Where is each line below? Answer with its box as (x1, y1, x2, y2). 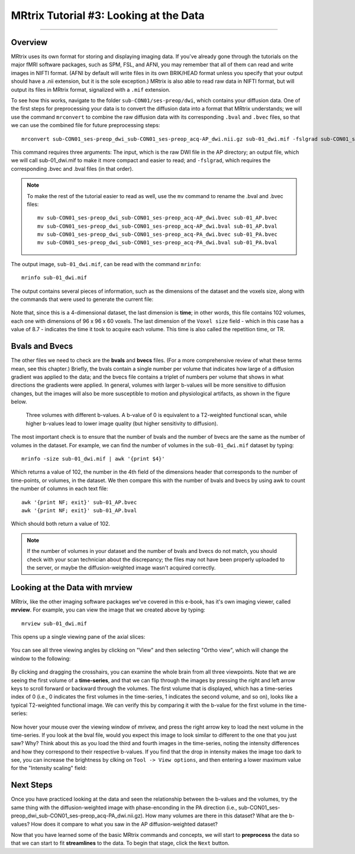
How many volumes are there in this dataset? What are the (145, 812, 288, 819)
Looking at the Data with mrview (11, 583, 133, 593)
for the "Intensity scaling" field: (11, 765, 87, 772)
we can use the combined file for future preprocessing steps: (11, 122, 160, 129)
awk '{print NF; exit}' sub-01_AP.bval (21, 507, 137, 514)
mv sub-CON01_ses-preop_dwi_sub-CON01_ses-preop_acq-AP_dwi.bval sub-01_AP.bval (37, 222, 278, 229)
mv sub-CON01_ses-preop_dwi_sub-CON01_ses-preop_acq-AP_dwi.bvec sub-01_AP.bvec (37, 215, 278, 221)
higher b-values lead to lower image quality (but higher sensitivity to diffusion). (25, 420, 218, 427)
